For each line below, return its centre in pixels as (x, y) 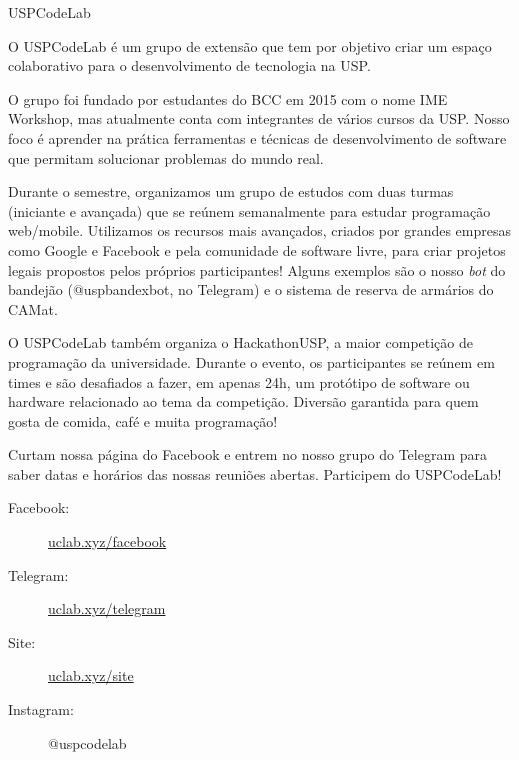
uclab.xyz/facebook (107, 541)
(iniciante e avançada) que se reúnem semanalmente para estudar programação (249, 210)
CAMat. (33, 308)
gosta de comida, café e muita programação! (143, 420)
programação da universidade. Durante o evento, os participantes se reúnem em (251, 361)
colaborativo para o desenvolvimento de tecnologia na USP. (189, 65)
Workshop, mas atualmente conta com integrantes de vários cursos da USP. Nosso (259, 118)
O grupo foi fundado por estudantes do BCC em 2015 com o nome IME (228, 98)
